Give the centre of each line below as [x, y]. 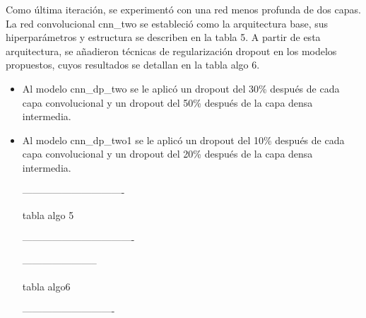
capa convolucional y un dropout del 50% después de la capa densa [167, 102]
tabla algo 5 [48, 215]
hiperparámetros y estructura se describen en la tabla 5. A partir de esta [163, 37]
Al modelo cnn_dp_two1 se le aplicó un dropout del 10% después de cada [183, 140]
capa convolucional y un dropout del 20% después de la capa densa [167, 154]
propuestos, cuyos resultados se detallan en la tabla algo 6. [133, 65]
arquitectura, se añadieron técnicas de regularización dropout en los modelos [171, 51]
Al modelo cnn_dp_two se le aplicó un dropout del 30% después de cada [181, 88]
